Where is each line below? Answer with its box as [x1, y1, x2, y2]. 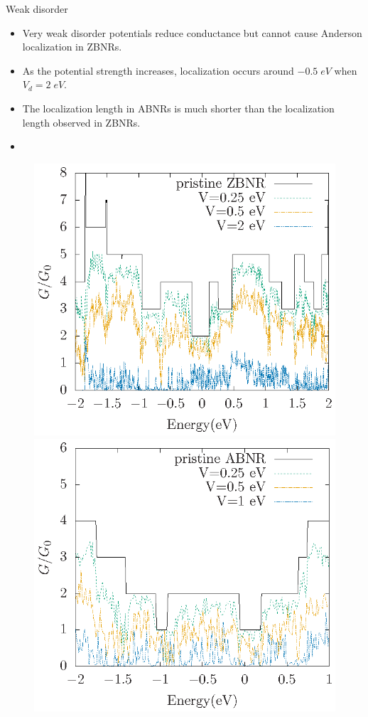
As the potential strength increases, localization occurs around [22, 63, 294, 78]
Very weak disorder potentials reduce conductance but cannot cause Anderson [22, 25, 362, 40]
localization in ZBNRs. [22, 39, 122, 54]
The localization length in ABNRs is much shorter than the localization [22, 100, 335, 115]
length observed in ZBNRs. [22, 115, 141, 129]
